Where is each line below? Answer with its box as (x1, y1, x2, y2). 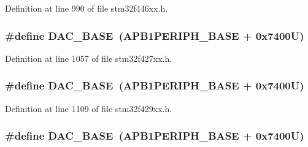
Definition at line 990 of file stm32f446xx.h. (5, 2, 168, 14)
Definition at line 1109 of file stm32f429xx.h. (5, 102, 172, 115)
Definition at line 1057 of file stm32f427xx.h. (5, 51, 172, 64)
